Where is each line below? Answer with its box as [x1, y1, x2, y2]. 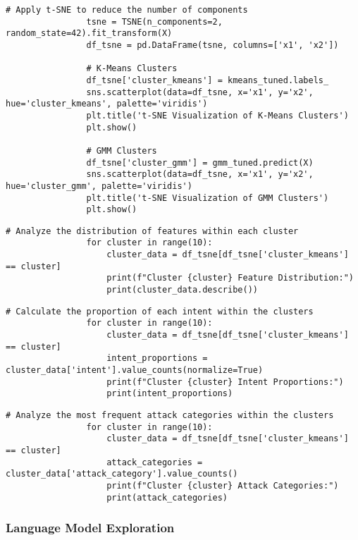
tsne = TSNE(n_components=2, [86, 16, 223, 27]
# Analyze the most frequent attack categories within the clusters [6, 410, 334, 420]
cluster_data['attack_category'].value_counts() [6, 469, 238, 479]
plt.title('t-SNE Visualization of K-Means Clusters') [86, 110, 349, 121]
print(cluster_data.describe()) [106, 285, 258, 295]
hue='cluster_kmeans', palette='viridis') [6, 99, 208, 109]
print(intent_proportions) [106, 388, 233, 399]
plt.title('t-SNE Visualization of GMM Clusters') [86, 192, 329, 203]
